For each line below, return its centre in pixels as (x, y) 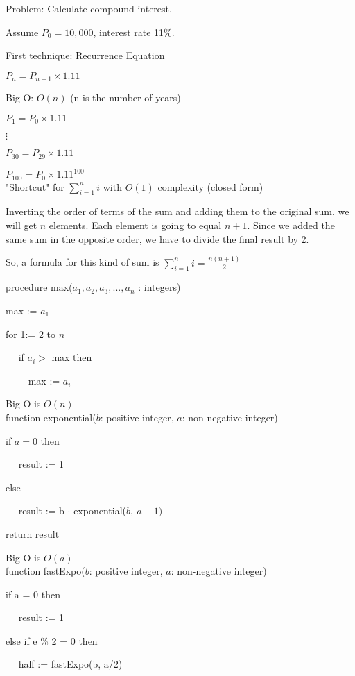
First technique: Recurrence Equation (85, 55)
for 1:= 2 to (31, 333)
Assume (22, 32)
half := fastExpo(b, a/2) (70, 664)
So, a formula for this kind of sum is (83, 262)
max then (72, 357)
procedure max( (39, 287)
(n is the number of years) (125, 98)
